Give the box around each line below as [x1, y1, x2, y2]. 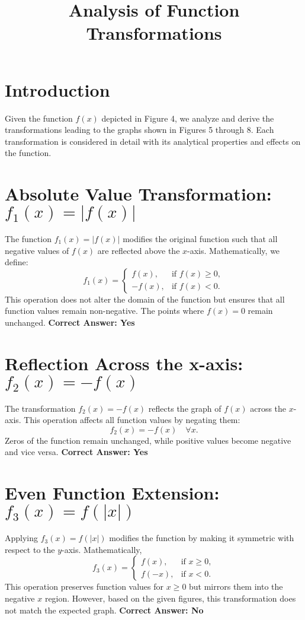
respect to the [5, 543, 55, 555]
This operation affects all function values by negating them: [24, 414, 240, 426]
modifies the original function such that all [123, 233, 278, 244]
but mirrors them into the [189, 580, 283, 593]
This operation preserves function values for [5, 580, 164, 593]
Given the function [5, 112, 73, 124]
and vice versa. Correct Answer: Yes [5, 446, 148, 458]
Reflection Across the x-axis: [5, 351, 243, 375]
